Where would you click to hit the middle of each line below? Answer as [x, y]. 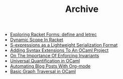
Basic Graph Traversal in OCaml [43, 72]
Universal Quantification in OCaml [45, 61]
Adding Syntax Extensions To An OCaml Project [59, 50]
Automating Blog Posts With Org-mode [50, 66]
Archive [82, 9]
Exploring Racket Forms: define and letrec [53, 35]
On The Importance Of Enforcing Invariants [54, 56]
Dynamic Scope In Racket [37, 40]
